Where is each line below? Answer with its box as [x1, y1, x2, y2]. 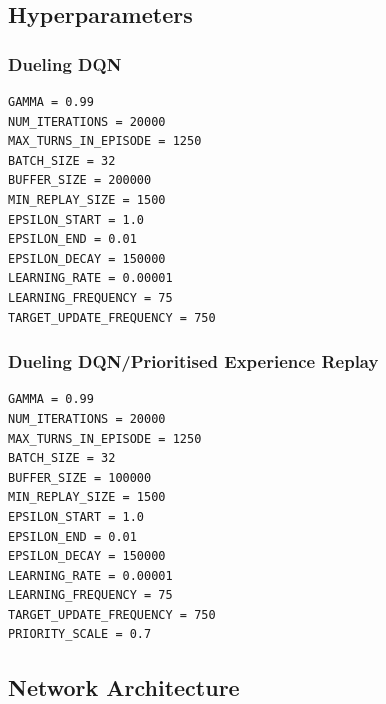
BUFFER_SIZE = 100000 [8, 470, 152, 485]
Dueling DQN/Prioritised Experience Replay [8, 349, 379, 374]
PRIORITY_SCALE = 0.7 [8, 627, 152, 642]
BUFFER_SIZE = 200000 [8, 173, 152, 188]
